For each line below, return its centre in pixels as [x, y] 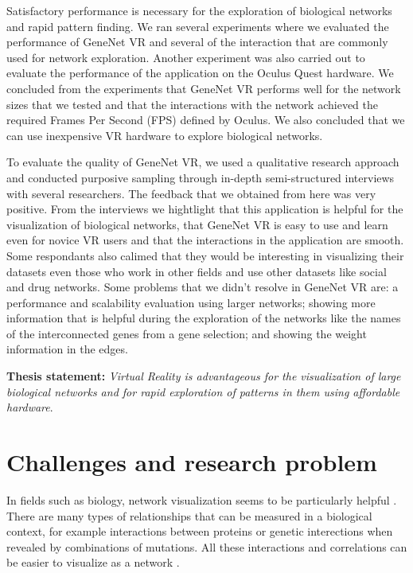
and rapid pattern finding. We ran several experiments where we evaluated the [198, 26]
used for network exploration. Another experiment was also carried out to [186, 57]
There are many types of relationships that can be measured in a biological [189, 515]
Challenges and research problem [192, 462]
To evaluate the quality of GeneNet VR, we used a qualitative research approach [203, 162]
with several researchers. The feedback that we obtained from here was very [191, 193]
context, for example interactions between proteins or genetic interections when [200, 531]
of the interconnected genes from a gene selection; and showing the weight [187, 333]
